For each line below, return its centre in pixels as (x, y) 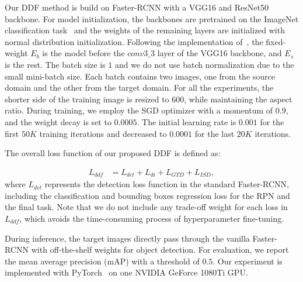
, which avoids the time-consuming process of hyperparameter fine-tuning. (152, 218)
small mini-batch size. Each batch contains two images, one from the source (140, 76)
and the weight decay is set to (58, 121)
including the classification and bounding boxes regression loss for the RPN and (147, 195)
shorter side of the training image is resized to (87, 99)
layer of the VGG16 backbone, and (220, 53)
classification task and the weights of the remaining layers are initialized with (145, 30)
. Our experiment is (248, 261)
